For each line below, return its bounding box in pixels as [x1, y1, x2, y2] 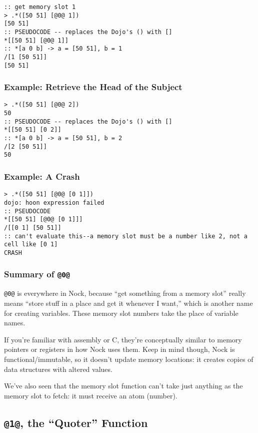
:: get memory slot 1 [4, 4, 76, 11]
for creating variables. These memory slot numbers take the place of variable [4, 307, 238, 318]
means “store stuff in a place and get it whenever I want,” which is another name [4, 297, 253, 308]
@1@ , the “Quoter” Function [4, 414, 148, 430]
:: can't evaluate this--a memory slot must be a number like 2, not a [4, 232, 247, 240]
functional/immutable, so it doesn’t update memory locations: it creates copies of [4, 353, 253, 364]
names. [4, 317, 25, 328]
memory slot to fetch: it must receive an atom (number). [4, 390, 177, 400]
